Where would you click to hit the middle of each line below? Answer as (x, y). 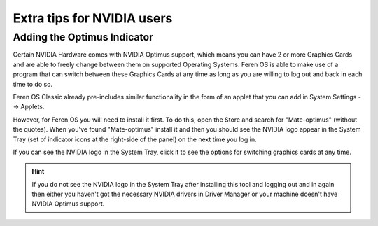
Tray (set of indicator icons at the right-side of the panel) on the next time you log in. (135, 139)
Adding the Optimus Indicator (83, 37)
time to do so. (33, 84)
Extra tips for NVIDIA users (93, 18)
